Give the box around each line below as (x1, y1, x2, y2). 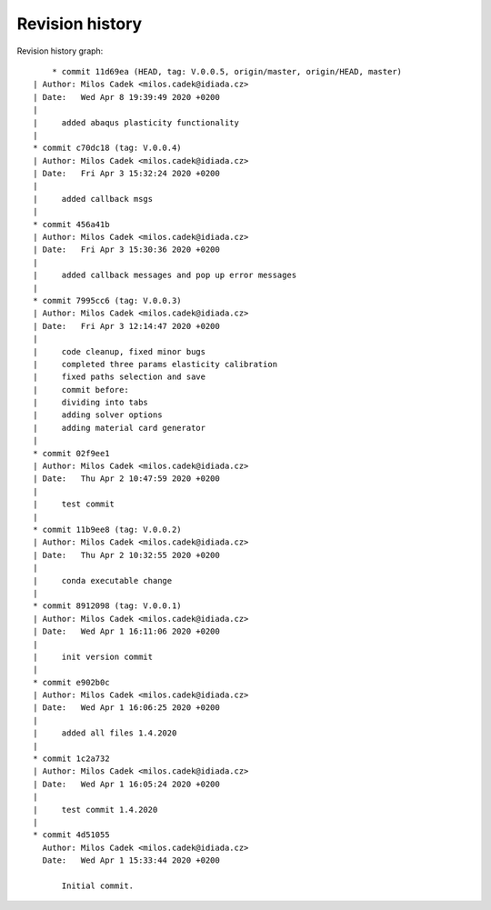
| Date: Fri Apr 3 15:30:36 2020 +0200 (33, 245, 220, 255)
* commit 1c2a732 (33, 754, 110, 764)
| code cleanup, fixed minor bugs (33, 346, 206, 356)
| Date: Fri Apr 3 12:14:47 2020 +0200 (33, 321, 220, 331)
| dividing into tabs (33, 397, 149, 408)
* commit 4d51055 (33, 830, 110, 840)
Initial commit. (61, 880, 135, 891)
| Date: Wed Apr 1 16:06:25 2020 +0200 (33, 703, 220, 713)
